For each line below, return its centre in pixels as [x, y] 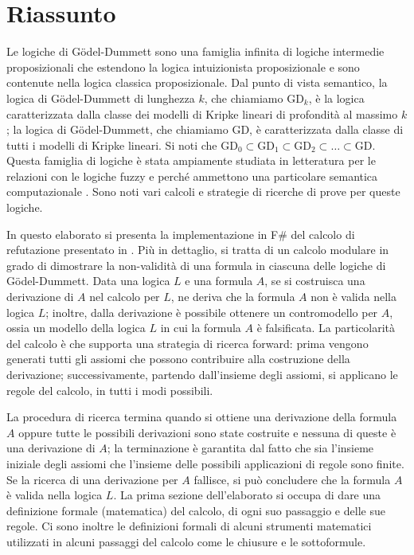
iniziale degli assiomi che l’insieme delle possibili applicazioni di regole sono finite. [205, 463]
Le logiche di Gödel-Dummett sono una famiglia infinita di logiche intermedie [195, 51]
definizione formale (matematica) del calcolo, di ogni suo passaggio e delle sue [196, 510]
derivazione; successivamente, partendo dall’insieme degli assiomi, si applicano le [202, 374]
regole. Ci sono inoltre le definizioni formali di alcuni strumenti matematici [189, 526]
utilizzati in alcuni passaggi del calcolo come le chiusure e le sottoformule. [186, 541]
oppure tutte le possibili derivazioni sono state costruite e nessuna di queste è [207, 432]
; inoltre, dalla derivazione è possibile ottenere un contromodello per [212, 312]
